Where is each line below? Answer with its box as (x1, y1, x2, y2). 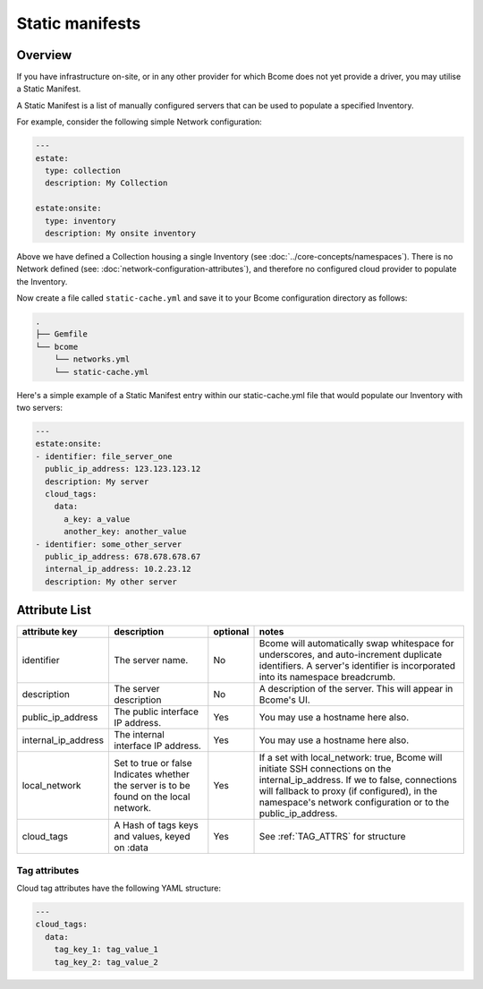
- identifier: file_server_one (35, 451, 174, 461)
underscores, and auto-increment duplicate (258, 649, 443, 661)
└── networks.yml (54, 354, 131, 364)
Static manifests (16, 13, 141, 33)
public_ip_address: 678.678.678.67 (45, 551, 201, 561)
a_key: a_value (64, 514, 131, 524)
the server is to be (113, 780, 191, 792)
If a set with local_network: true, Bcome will (258, 752, 443, 764)
